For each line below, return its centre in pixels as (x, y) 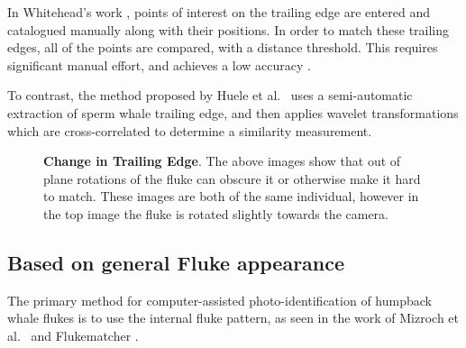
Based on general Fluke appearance (176, 262)
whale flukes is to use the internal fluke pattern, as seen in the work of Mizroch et (233, 318)
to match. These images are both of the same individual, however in (231, 196)
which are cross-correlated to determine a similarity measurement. (190, 130)
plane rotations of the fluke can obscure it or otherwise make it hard (232, 178)
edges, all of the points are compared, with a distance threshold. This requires (223, 47)
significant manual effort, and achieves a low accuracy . (159, 64)
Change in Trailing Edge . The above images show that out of (222, 161)
